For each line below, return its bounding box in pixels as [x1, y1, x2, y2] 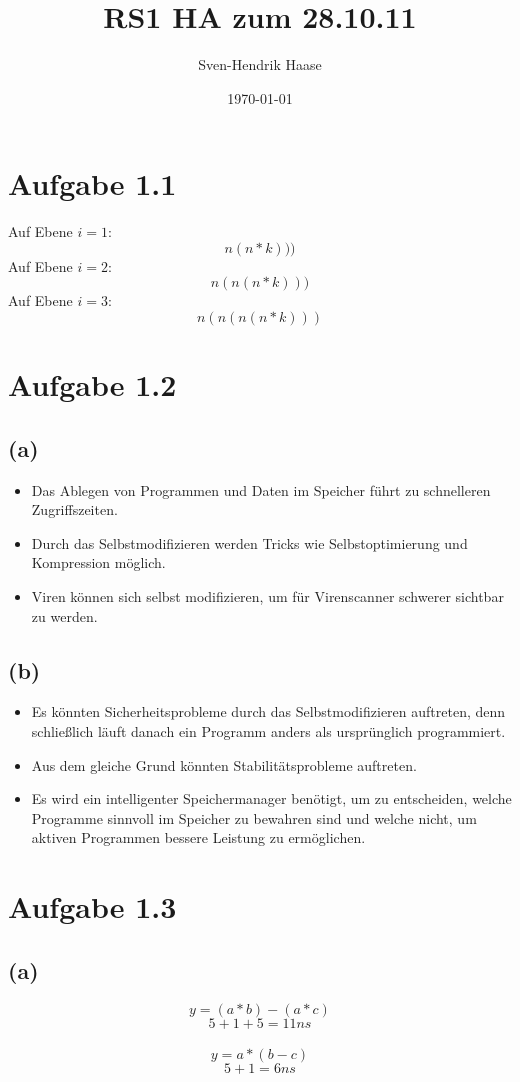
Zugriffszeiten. [31, 499, 118, 520]
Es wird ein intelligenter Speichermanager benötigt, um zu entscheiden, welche [31, 788, 512, 809]
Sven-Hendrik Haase [198, 54, 322, 75]
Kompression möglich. [31, 552, 166, 573]
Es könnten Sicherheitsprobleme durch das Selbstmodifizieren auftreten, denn [31, 701, 506, 722]
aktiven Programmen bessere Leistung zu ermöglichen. [31, 827, 366, 848]
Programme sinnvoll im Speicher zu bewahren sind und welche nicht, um [31, 807, 477, 828]
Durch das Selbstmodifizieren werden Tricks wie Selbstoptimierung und [31, 532, 468, 553]
